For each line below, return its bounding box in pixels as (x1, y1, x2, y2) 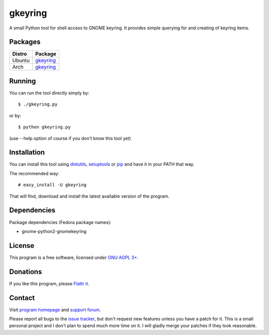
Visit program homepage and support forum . (9, 307, 101, 313)
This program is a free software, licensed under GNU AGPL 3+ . (9, 254, 139, 260)
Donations (9, 267, 42, 276)
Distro (12, 50, 27, 57)
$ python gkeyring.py (18, 124, 71, 130)
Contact (9, 294, 35, 302)
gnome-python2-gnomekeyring (21, 228, 87, 234)
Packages (9, 38, 41, 46)
